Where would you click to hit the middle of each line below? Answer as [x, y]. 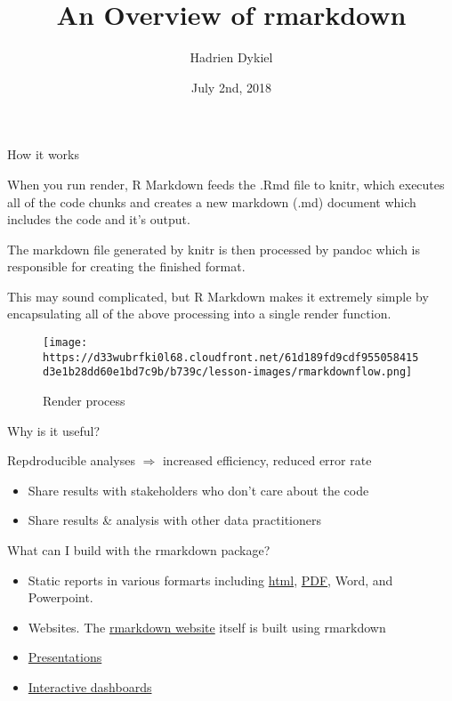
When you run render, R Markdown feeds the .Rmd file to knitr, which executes [226, 184]
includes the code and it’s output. [99, 219]
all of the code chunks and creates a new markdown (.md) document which [212, 201]
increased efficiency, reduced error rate [267, 460]
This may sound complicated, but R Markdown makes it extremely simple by [218, 296]
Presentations [65, 657]
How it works [43, 154]
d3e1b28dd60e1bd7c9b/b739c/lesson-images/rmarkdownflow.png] [228, 372]
